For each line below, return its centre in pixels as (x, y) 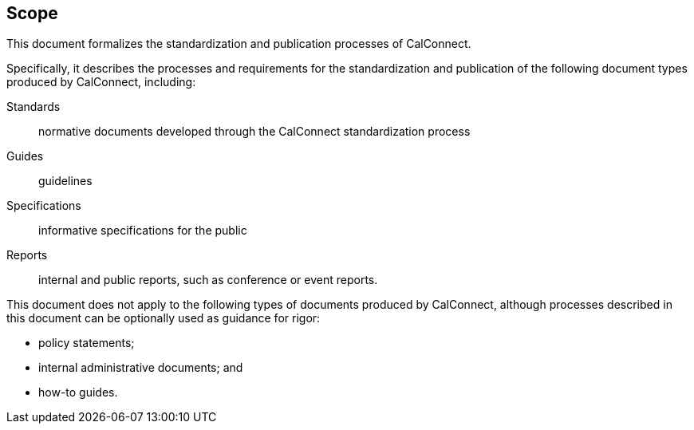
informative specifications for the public (143, 231)
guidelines (65, 181)
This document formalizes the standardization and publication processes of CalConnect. (239, 44)
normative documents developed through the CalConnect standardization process (254, 132)
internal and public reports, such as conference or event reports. (208, 280)
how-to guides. (78, 393)
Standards (34, 107)
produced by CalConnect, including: (101, 82)
